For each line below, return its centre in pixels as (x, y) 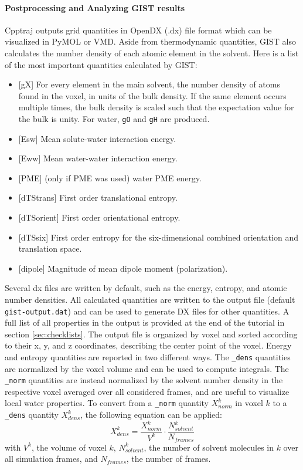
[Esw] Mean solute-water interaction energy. (97, 138)
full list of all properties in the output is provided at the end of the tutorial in (145, 322)
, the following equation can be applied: (151, 415)
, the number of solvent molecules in (209, 447)
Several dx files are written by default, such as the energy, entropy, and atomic (146, 288)
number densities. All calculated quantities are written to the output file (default (150, 299)
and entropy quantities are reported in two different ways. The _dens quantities (148, 356)
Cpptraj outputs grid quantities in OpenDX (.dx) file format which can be (138, 30)
